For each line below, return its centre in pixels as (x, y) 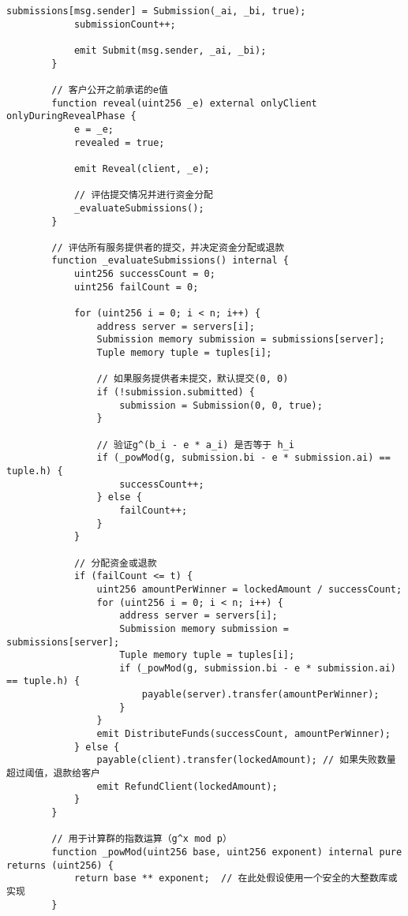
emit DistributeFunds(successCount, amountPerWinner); (243, 734)
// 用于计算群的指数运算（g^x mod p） (142, 839)
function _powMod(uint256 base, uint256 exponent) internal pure (227, 852)
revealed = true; (119, 142)
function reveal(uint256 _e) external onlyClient (184, 103)
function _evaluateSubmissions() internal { (170, 261)
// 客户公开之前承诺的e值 (110, 90)
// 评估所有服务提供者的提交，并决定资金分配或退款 (168, 247)
